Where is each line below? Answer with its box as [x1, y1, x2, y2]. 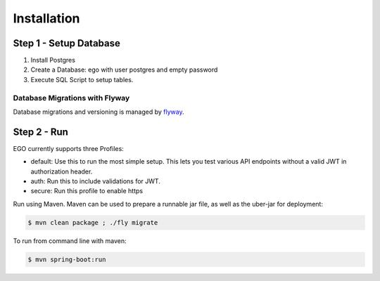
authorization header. [30, 167, 93, 176]
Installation [13, 11, 80, 26]
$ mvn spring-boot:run [27, 255, 106, 263]
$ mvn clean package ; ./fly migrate [27, 218, 158, 226]
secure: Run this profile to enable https [30, 187, 144, 195]
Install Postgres [30, 56, 75, 65]
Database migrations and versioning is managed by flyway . [13, 107, 184, 116]
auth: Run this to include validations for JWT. [30, 177, 161, 185]
